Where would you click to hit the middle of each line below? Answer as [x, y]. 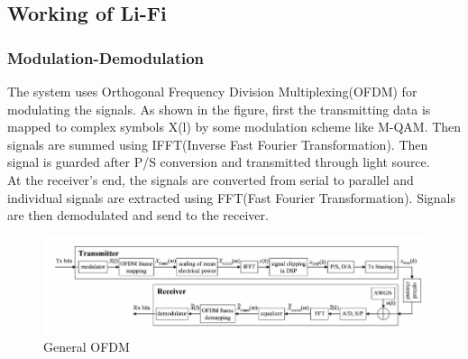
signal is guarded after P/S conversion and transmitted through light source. [219, 162]
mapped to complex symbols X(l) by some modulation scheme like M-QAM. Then [234, 127]
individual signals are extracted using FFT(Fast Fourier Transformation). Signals [231, 197]
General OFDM [87, 347]
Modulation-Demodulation [106, 57]
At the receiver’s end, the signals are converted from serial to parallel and [211, 179]
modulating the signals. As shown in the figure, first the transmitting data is [219, 109]
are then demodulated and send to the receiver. [138, 215]
